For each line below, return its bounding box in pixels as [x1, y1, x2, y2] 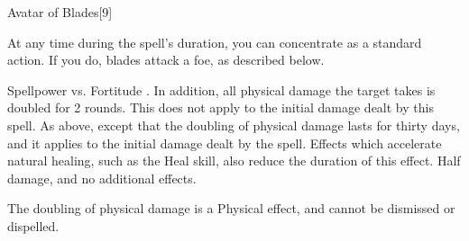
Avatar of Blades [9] [7, 3, 113, 21]
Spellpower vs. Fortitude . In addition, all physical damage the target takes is [7, 80, 436, 99]
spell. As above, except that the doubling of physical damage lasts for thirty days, [7, 115, 460, 134]
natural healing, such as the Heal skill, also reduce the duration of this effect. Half [7, 151, 461, 170]
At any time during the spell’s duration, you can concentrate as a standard [7, 32, 422, 51]
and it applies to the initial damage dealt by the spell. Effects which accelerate [7, 133, 442, 152]
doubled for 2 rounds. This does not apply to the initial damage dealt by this [7, 98, 434, 117]
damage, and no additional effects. [7, 168, 197, 187]
